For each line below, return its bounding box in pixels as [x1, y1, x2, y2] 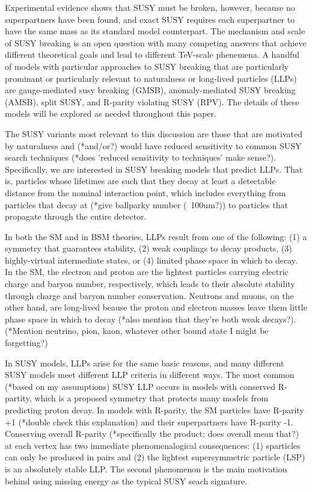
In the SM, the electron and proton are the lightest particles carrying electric [5, 265, 289, 278]
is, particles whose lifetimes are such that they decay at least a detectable [5, 174, 276, 187]
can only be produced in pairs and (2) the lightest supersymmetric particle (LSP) [5, 451, 305, 463]
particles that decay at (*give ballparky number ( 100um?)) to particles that [5, 198, 288, 211]
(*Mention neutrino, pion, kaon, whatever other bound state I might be [5, 324, 269, 337]
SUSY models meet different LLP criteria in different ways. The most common [5, 368, 295, 381]
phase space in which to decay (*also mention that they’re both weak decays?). [5, 312, 296, 325]
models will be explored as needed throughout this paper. [5, 107, 216, 120]
